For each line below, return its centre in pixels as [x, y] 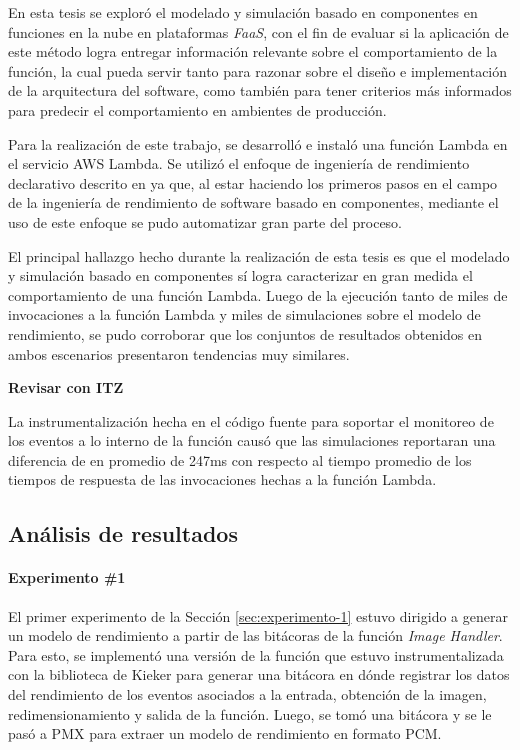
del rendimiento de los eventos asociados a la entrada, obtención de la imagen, [247, 694]
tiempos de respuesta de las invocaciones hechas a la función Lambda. [222, 479]
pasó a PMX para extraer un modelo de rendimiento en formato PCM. [225, 733]
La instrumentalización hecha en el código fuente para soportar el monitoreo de [251, 420]
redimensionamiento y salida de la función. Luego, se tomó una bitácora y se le [250, 713]
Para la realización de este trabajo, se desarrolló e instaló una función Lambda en [258, 143]
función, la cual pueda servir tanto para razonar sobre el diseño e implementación [258, 70]
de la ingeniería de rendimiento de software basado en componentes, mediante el [253, 202]
